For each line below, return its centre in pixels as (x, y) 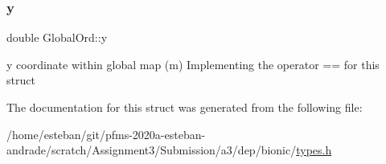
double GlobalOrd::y (57, 37)
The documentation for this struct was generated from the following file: (185, 107)
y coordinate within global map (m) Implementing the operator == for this (193, 64)
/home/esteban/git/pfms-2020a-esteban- (106, 134)
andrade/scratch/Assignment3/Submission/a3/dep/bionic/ (152, 150)
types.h (314, 150)
